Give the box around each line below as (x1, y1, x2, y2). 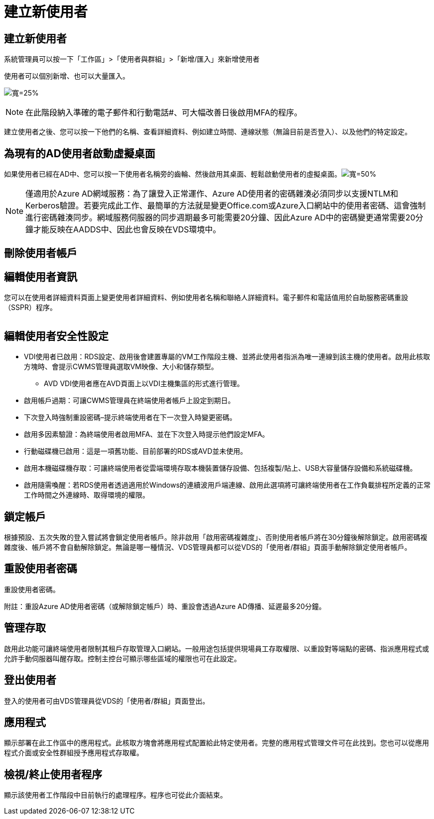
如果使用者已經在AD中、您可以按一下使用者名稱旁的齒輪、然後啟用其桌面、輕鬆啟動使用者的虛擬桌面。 (4, 170, 341, 179)
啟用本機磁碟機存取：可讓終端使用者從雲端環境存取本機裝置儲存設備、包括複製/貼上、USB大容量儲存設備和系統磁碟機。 (24, 464, 417, 473)
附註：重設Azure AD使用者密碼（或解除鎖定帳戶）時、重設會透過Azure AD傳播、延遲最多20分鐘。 (4, 602, 326, 611)
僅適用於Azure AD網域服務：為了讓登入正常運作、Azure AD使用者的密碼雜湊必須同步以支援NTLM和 (25, 189, 398, 199)
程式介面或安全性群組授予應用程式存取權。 (4, 748, 143, 757)
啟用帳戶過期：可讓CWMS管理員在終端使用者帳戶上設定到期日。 (24, 396, 235, 405)
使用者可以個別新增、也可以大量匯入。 (4, 72, 129, 81)
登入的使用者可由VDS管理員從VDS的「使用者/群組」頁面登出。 (4, 696, 210, 705)
